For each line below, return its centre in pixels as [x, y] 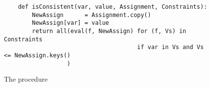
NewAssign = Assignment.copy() [92, 15]
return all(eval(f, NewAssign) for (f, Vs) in [109, 31]
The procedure [26, 79]
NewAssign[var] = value [70, 23]
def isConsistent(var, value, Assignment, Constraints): [113, 7]
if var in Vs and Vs [171, 47]
